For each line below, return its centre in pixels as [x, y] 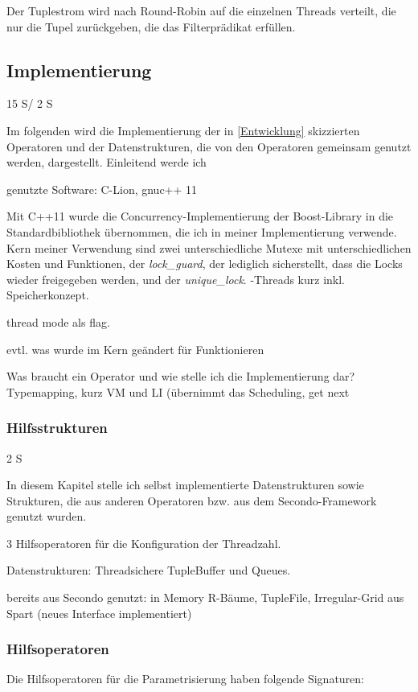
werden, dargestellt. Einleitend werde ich [107, 162]
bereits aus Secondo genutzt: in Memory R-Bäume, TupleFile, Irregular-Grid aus [205, 597]
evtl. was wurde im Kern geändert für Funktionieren [135, 349]
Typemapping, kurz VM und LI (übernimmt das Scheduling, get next [178, 391]
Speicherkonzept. [48, 295]
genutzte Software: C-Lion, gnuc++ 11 [102, 189]
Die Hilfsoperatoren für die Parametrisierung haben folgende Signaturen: [186, 679]
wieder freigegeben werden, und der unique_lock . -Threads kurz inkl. [176, 279]
